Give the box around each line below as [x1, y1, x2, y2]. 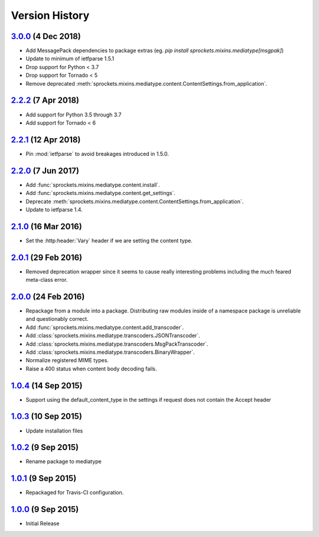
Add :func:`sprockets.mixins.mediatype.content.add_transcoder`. [25, 324, 184, 331]
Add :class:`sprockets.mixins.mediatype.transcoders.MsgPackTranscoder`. [25, 340, 209, 347]
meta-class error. [25, 276, 68, 284]
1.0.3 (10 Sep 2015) [11, 411, 83, 422]
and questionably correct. [25, 315, 89, 323]
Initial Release [25, 520, 60, 527]
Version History [11, 9, 90, 22]
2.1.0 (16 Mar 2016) [11, 222, 82, 232]
